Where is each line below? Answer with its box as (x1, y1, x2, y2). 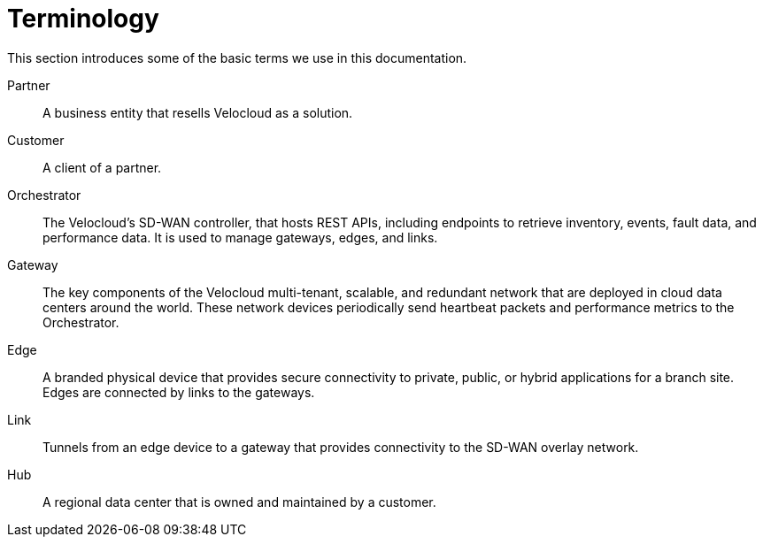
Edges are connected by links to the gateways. (42, 384, 315, 400)
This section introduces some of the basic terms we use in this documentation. (7, 50, 467, 65)
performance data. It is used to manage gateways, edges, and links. (42, 229, 438, 245)
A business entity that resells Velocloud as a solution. (42, 104, 353, 120)
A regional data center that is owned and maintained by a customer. (42, 494, 436, 510)
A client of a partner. (42, 159, 162, 175)
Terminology (7, 4, 159, 34)
